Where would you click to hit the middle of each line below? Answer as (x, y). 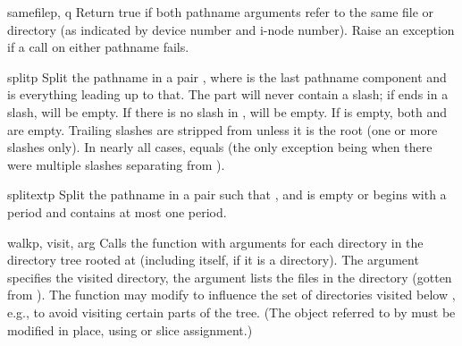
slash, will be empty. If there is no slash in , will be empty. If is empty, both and (227, 111)
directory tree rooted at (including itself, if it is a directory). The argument (213, 260)
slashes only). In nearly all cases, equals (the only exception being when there (220, 147)
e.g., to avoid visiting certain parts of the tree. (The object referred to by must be (231, 312)
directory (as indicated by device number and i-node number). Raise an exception (231, 29)
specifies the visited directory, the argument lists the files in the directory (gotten (230, 277)
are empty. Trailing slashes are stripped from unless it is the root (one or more (223, 129)
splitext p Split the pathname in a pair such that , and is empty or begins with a (227, 194)
